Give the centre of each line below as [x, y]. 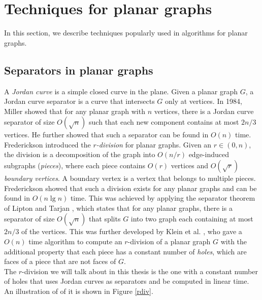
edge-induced [209, 154]
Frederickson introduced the [47, 144]
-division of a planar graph [169, 241]
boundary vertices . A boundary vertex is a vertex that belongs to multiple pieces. [130, 178]
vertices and [190, 165]
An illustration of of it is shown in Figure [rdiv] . [79, 291]
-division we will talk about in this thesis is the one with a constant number [140, 271]
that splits [105, 219]
